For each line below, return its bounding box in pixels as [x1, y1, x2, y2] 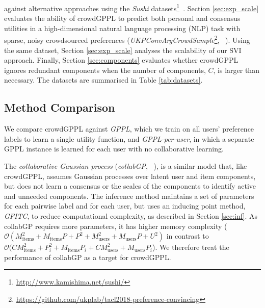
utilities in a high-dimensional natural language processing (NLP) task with [4, 22, 241, 33]
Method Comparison [4, 99, 115, 115]
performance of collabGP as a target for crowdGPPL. [4, 251, 171, 262]
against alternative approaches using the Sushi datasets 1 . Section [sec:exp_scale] [4, 2, 259, 13]
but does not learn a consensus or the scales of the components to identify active [4, 181, 256, 191]
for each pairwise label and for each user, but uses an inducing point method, [4, 200, 246, 211]
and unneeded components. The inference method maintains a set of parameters [4, 190, 254, 201]
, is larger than [213, 64, 259, 75]
